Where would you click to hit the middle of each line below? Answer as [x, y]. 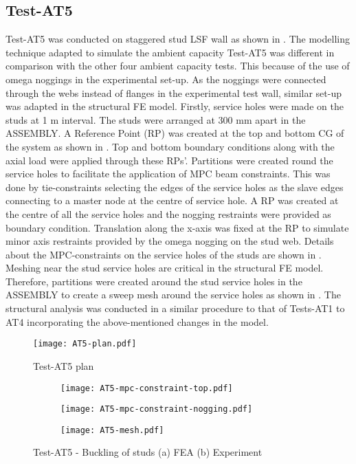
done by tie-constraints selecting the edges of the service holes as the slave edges [175, 187]
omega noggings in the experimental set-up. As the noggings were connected [166, 79]
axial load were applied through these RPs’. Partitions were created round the [169, 160]
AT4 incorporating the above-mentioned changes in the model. [137, 321]
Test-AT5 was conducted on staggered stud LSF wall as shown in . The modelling [178, 39]
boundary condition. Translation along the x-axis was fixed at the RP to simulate [177, 227]
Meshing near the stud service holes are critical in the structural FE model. [165, 268]
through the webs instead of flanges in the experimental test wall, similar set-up [174, 92]
